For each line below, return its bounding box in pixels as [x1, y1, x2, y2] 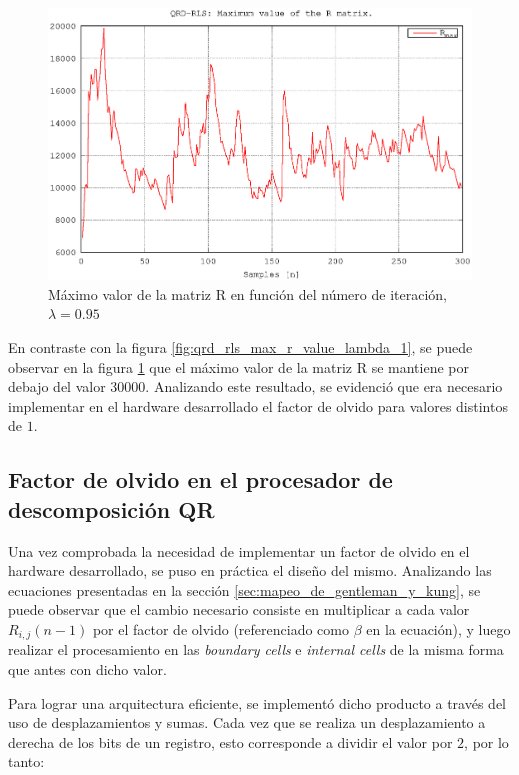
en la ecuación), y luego [366, 619, 511, 640]
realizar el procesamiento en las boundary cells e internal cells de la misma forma [8, 639, 504, 660]
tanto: [8, 751, 45, 772]
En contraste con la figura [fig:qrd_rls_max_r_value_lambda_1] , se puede [8, 337, 473, 358]
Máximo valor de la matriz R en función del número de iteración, [48, 283, 447, 304]
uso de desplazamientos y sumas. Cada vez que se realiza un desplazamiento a [8, 712, 486, 733]
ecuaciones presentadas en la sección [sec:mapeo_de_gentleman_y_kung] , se [8, 579, 481, 600]
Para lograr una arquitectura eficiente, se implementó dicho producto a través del [8, 692, 507, 713]
